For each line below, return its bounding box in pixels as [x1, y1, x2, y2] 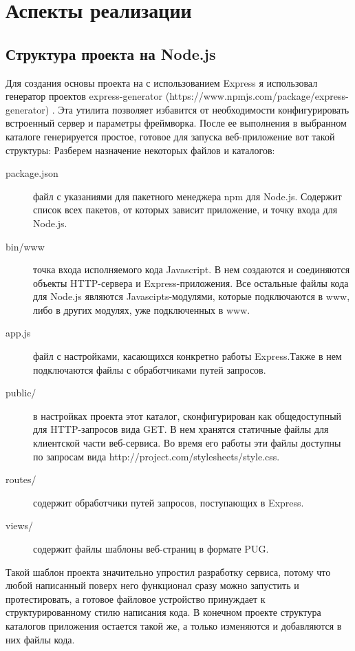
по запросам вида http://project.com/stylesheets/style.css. [33, 449, 280, 463]
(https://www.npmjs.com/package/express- [165, 89, 349, 103]
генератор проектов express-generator [6, 89, 163, 103]
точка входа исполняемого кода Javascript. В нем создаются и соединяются [33, 262, 350, 277]
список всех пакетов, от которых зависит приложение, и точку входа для [33, 202, 338, 217]
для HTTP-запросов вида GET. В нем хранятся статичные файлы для [33, 422, 329, 436]
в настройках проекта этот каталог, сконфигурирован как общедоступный [33, 408, 342, 423]
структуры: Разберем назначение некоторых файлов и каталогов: [6, 142, 275, 157]
